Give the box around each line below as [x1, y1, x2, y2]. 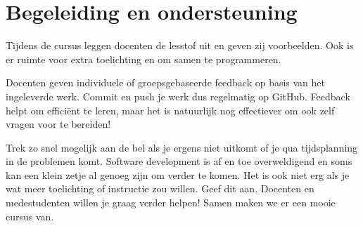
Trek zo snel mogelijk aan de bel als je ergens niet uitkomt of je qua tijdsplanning [6, 140, 358, 154]
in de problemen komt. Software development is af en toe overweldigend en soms [6, 154, 352, 168]
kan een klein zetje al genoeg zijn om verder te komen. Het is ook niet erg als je [6, 167, 350, 182]
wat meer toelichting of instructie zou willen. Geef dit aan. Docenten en [6, 181, 314, 196]
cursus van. [6, 208, 54, 223]
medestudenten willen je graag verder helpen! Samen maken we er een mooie [6, 195, 336, 210]
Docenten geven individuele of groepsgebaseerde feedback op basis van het [6, 75, 326, 90]
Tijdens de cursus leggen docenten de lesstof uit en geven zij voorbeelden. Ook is [6, 38, 354, 53]
